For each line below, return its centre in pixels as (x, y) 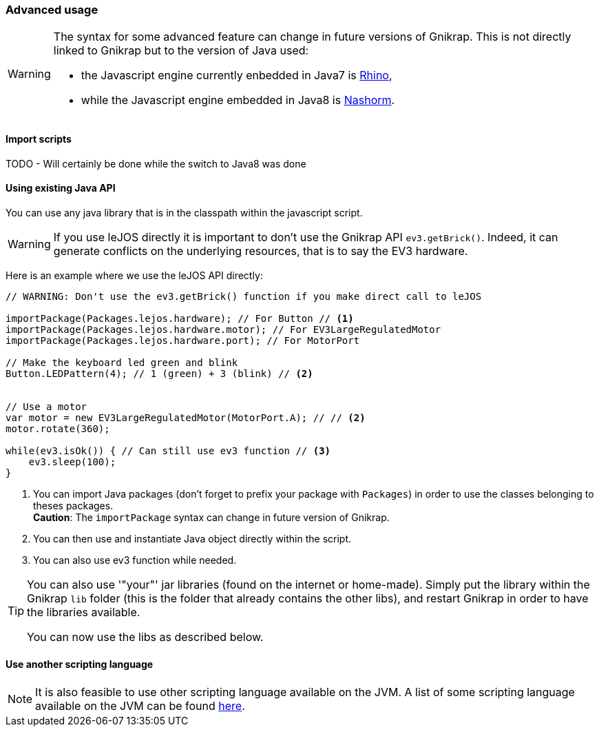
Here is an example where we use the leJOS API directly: (134, 275)
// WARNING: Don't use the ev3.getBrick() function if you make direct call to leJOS (244, 296)
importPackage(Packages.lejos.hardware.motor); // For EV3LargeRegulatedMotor (223, 329)
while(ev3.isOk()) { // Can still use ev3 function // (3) (168, 450)
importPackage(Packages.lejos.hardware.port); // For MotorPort (183, 340)
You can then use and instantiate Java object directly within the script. (192, 538)
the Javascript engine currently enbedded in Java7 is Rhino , (237, 75)
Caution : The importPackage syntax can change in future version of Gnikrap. (211, 517)
